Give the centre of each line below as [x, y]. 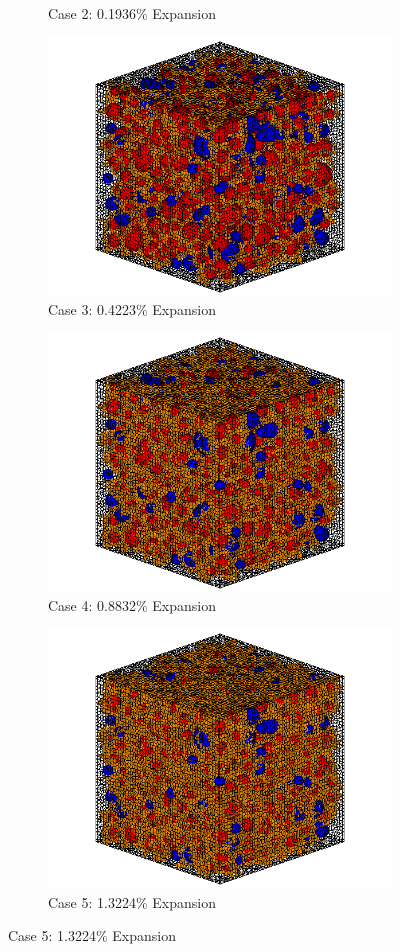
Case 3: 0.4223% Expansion [132, 309]
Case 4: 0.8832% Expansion [132, 605]
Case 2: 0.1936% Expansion [132, 13]
